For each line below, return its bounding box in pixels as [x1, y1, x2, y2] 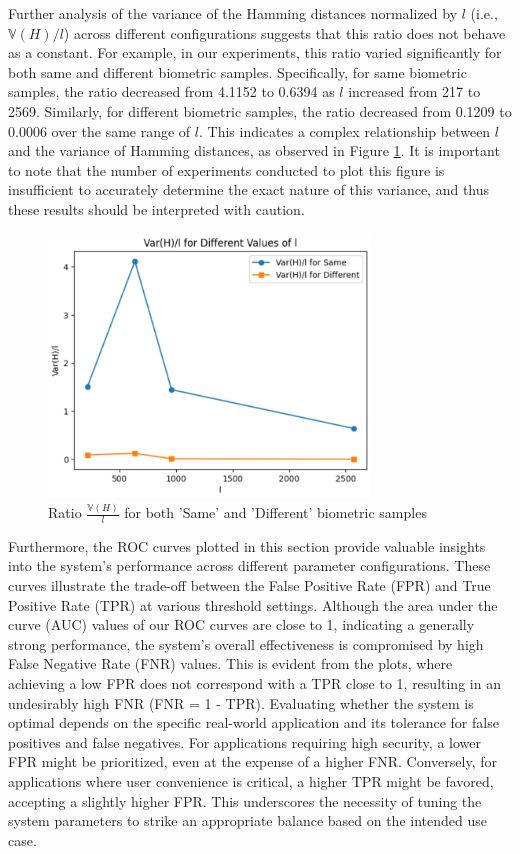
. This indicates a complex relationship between [198, 120, 491, 141]
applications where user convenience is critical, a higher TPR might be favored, [8, 770, 494, 791]
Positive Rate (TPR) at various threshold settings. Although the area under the [8, 594, 498, 615]
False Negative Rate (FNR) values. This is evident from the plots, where [8, 653, 453, 674]
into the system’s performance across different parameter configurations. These [8, 555, 491, 576]
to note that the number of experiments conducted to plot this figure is [8, 159, 445, 180]
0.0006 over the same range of [8, 120, 191, 141]
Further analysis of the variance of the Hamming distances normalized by [8, 3, 458, 23]
